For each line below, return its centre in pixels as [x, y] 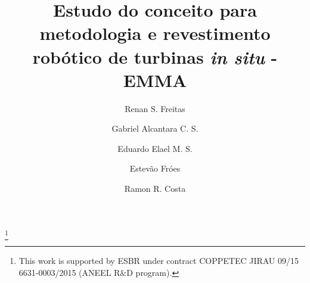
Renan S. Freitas [155, 108]
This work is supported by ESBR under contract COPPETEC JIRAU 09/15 [159, 260]
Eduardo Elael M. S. [155, 148]
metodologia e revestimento [155, 33]
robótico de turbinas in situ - [155, 57]
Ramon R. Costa [155, 189]
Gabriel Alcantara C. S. [155, 128]
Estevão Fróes [155, 168]
